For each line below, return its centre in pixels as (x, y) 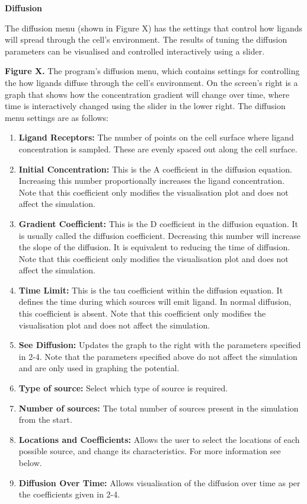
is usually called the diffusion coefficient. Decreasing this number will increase (159, 235)
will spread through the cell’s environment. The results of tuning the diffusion (146, 39)
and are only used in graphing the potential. (99, 368)
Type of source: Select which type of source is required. (123, 388)
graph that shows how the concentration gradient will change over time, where (147, 94)
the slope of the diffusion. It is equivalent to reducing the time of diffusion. (154, 247)
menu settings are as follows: (57, 117)
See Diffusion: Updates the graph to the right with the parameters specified (160, 345)
